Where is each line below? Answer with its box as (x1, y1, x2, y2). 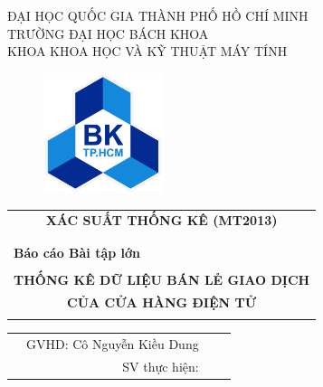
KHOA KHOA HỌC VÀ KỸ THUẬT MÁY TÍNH (7, 42, 288, 61)
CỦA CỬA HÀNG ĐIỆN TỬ (67, 292, 257, 311)
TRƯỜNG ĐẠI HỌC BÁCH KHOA (7, 24, 209, 42)
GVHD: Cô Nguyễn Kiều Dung (26, 334, 199, 353)
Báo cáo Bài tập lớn (14, 242, 141, 261)
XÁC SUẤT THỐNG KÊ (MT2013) (45, 211, 278, 230)
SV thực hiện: (122, 356, 199, 375)
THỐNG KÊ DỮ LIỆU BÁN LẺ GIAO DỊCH (14, 269, 310, 288)
